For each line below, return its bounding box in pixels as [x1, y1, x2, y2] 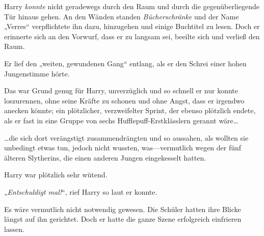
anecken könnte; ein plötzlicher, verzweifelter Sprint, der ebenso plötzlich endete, [4, 105, 256, 116]
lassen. [4, 223, 24, 234]
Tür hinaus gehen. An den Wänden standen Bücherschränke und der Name [4, 11, 239, 21]
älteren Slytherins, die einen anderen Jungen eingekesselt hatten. [4, 152, 206, 163]
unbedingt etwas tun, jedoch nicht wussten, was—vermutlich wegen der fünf [4, 142, 242, 153]
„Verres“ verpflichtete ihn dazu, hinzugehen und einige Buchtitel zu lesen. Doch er [4, 21, 260, 32]
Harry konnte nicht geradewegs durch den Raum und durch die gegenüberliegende [4, 1, 259, 11]
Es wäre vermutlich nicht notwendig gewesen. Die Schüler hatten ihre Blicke [4, 203, 241, 214]
